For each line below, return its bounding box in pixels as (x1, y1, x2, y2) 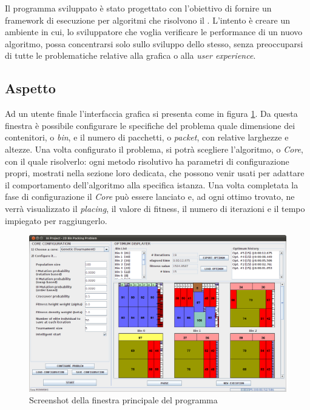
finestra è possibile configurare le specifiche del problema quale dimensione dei (5, 119, 295, 131)
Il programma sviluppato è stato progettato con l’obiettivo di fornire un (5, 2, 272, 14)
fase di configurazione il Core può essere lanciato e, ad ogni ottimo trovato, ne (5, 190, 295, 203)
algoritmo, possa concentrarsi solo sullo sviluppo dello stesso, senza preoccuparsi (5, 37, 303, 50)
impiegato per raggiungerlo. (5, 214, 107, 226)
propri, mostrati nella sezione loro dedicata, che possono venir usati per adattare (5, 167, 305, 179)
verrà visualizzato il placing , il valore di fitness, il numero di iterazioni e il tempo (5, 202, 305, 214)
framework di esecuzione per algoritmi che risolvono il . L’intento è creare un (5, 13, 290, 26)
